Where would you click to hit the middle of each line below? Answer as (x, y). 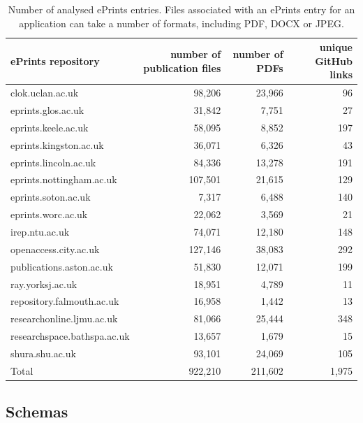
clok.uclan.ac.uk (45, 93)
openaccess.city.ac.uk (55, 249)
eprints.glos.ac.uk (47, 110)
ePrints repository (55, 60)
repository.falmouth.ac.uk (65, 301)
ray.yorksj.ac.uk (44, 284)
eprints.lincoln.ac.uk (53, 162)
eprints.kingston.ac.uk (57, 144)
